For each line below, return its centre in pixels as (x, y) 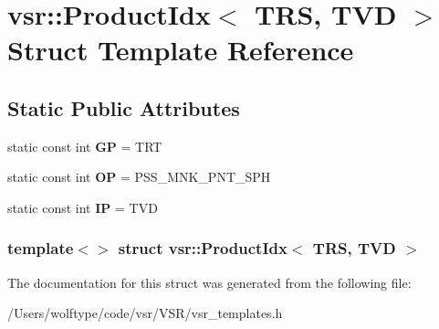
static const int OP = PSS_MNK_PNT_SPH (139, 177)
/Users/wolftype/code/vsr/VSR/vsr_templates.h (145, 313)
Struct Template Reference (181, 50)
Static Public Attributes (124, 107)
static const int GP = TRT (85, 146)
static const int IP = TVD (83, 207)
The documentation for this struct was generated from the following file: (209, 282)
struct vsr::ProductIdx (203, 248)
